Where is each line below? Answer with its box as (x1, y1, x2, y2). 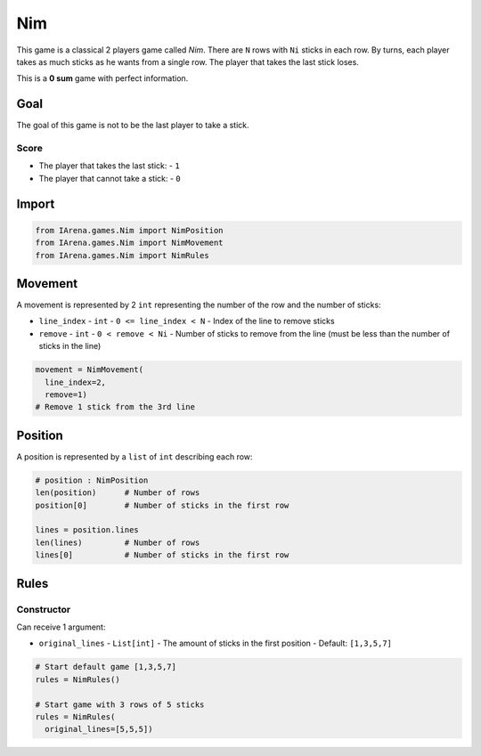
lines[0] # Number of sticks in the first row (35, 550, 289, 560)
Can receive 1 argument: (16, 622, 106, 632)
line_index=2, (45, 377, 107, 387)
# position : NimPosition (35, 475, 149, 485)
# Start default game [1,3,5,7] (35, 662, 177, 672)
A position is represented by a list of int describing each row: (16, 451, 253, 462)
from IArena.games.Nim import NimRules (35, 250, 209, 260)
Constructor (16, 603, 71, 615)
